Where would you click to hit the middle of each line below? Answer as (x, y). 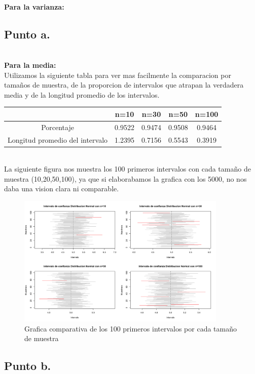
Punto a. (27, 34)
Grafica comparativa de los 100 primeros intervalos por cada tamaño (131, 328)
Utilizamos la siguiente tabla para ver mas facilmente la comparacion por (118, 75)
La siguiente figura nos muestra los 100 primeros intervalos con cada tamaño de (128, 169)
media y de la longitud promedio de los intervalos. (82, 94)
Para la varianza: (34, 6)
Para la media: (30, 65)
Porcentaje (58, 127)
